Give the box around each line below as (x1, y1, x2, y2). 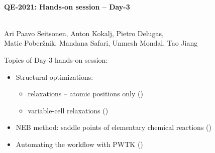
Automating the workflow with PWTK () (16, 138, 143, 149)
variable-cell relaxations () (28, 105, 109, 115)
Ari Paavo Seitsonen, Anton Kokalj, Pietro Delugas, (4, 28, 164, 38)
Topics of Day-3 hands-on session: (4, 54, 108, 65)
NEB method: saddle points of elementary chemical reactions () (16, 122, 211, 132)
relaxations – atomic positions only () (28, 88, 143, 99)
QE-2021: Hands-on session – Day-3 (4, 1, 130, 12)
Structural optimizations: (16, 71, 93, 82)
